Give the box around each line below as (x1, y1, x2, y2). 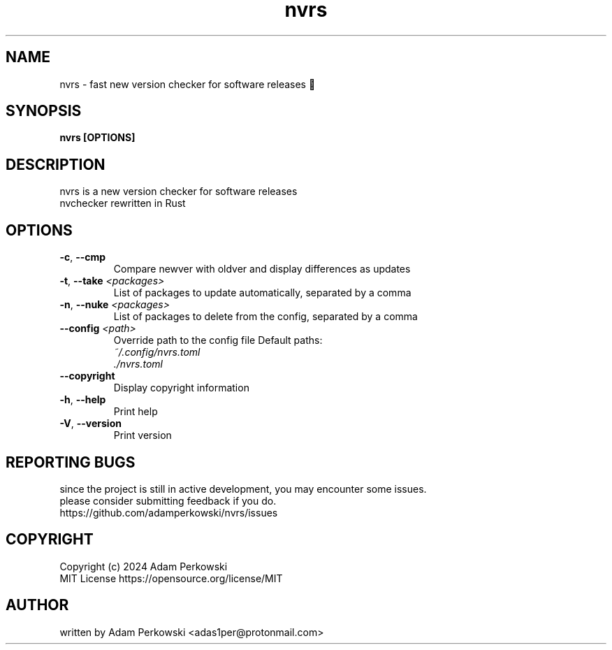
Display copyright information (113, 382, 249, 394)
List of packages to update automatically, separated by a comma (113, 287, 411, 299)
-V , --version (59, 417, 122, 430)
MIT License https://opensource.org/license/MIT (59, 572, 283, 584)
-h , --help (59, 393, 106, 406)
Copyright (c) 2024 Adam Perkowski (59, 560, 228, 572)
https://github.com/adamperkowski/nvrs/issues (59, 506, 278, 519)
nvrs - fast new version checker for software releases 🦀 (59, 78, 316, 90)
